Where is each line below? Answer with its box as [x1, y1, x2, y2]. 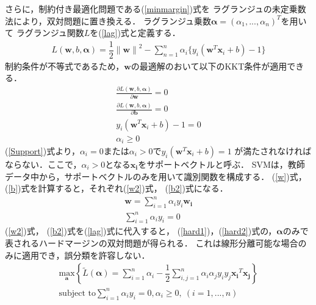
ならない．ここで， [5, 158, 82, 171]
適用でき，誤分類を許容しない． [21, 248, 150, 261]
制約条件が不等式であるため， [5, 59, 124, 72]
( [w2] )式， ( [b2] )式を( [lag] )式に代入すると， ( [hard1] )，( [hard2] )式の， [5, 224, 277, 237]
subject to [59, 289, 96, 298]
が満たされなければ [234, 145, 312, 157]
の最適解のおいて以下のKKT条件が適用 [131, 59, 287, 72]
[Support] [8, 145, 43, 157]
